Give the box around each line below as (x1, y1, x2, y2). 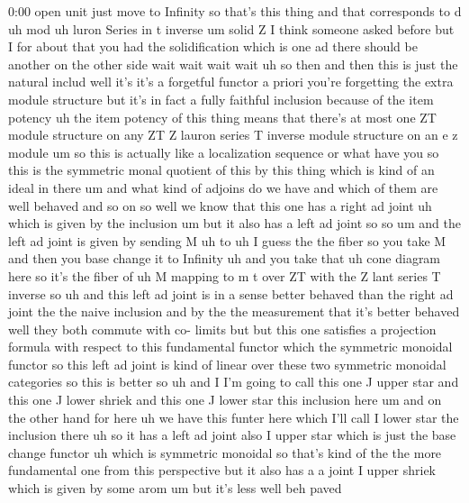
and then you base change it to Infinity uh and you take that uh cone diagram (8, 249, 441, 268)
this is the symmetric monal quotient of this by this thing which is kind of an (8, 160, 435, 179)
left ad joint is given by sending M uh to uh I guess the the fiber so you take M (8, 231, 446, 250)
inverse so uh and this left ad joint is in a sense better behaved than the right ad (8, 284, 454, 303)
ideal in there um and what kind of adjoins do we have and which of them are (8, 178, 438, 197)
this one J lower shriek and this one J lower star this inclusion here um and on (8, 390, 442, 409)
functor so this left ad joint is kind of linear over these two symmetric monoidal (8, 354, 446, 373)
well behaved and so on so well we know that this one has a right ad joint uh (8, 196, 432, 215)
